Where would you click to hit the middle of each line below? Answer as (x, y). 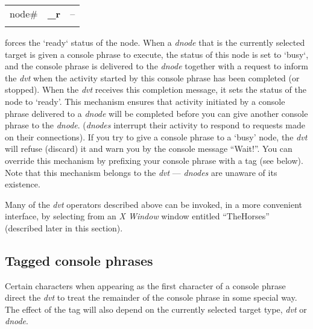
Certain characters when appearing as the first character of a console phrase (145, 285)
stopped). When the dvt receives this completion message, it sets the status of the (156, 89)
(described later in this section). (64, 227)
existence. (23, 184)
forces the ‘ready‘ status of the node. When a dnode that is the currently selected (155, 42)
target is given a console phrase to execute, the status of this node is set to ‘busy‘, (157, 54)
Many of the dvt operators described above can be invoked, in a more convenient (153, 204)
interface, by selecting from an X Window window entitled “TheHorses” (137, 216)
